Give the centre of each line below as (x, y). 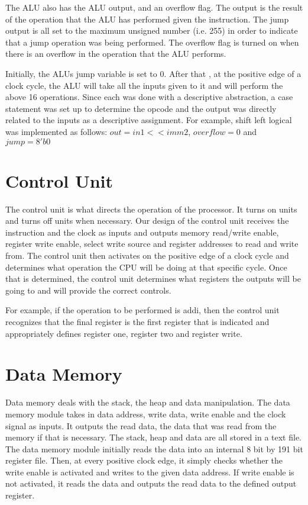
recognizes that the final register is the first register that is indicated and (137, 321)
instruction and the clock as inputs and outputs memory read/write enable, (142, 232)
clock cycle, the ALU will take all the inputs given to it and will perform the (144, 85)
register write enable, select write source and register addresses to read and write (152, 244)
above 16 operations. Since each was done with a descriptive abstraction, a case (149, 97)
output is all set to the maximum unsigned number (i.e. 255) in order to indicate (152, 30)
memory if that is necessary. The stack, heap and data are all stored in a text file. (154, 437)
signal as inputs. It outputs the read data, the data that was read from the (141, 425)
